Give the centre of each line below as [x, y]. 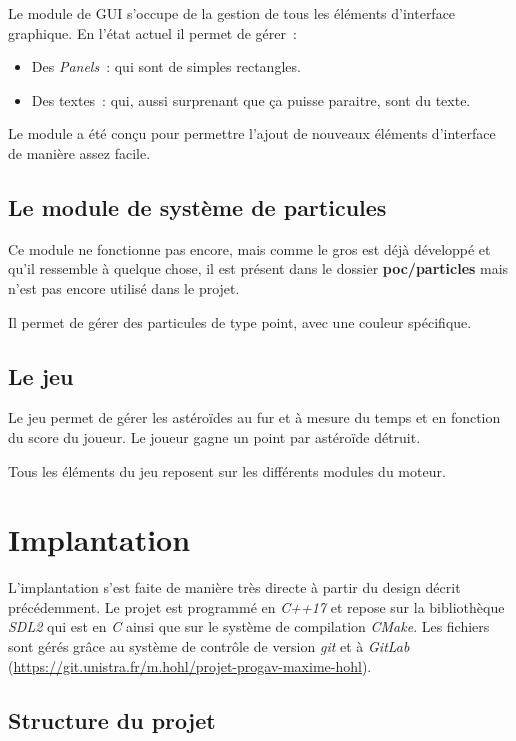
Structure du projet [112, 719]
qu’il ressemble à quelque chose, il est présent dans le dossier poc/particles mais [258, 268]
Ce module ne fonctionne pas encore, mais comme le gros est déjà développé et [249, 248]
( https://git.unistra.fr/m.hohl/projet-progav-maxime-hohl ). [190, 665]
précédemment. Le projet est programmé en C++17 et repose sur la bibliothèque [256, 606]
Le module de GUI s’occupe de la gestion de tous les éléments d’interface [232, 13]
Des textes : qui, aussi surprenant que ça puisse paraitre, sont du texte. [251, 99]
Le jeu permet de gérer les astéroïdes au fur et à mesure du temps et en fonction [254, 417]
